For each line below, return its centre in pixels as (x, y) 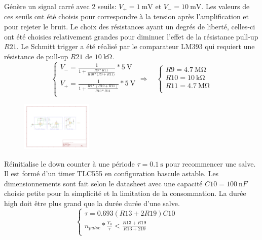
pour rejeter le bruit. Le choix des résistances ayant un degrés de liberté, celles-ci (130, 27)
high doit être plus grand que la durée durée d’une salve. (92, 203)
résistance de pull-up (36, 56)
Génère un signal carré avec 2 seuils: (60, 6)
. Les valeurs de (226, 6)
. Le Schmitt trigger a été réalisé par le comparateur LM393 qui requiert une (136, 46)
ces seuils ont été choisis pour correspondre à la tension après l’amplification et (126, 16)
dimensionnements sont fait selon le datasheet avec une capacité (103, 183)
